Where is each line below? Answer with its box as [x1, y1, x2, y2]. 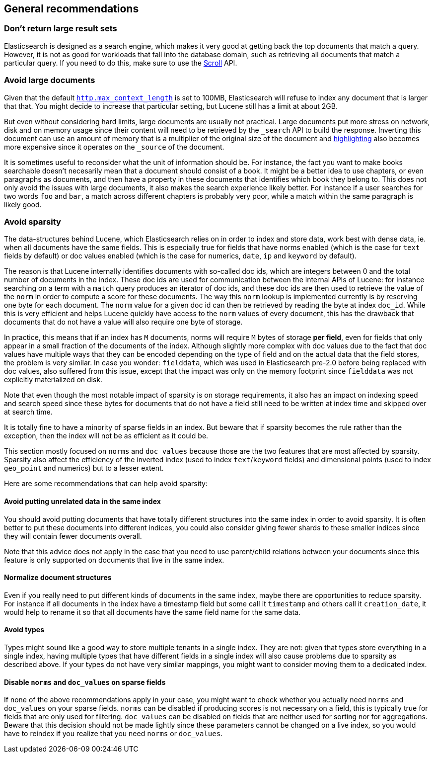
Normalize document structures [4, 573, 112, 582]
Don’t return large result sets [4, 23, 117, 34]
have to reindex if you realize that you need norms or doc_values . [4, 729, 223, 738]
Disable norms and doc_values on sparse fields [4, 677, 166, 686]
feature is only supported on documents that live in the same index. [4, 555, 224, 564]
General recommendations [4, 2, 139, 15]
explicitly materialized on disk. [4, 375, 103, 384]
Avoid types [4, 625, 45, 634]
